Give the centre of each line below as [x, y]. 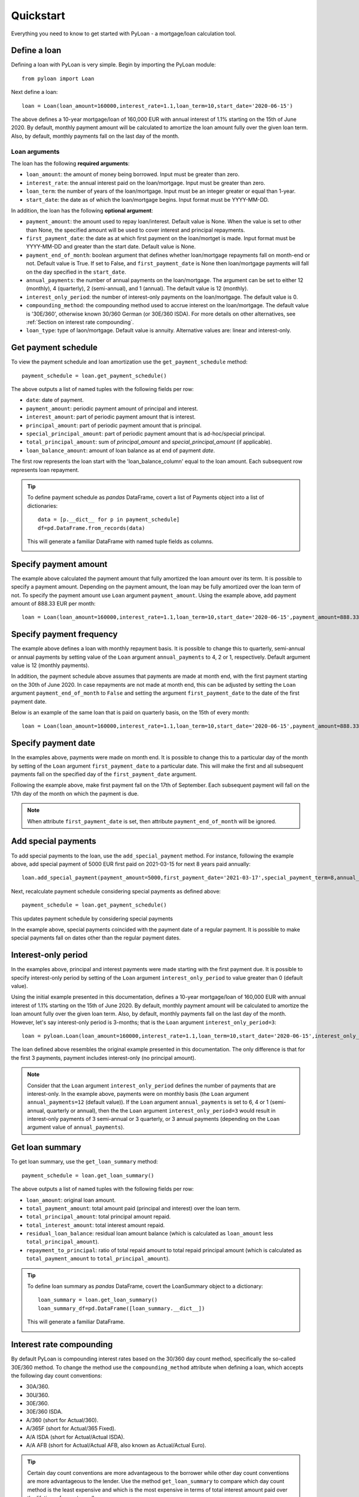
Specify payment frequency [64, 634]
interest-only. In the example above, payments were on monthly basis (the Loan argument [138, 1093]
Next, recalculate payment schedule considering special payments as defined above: [116, 891]
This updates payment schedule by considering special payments [92, 919]
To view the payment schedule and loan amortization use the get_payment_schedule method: [129, 362]
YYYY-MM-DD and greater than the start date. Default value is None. [111, 247]
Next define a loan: [34, 92]
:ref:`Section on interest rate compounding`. [80, 322]
